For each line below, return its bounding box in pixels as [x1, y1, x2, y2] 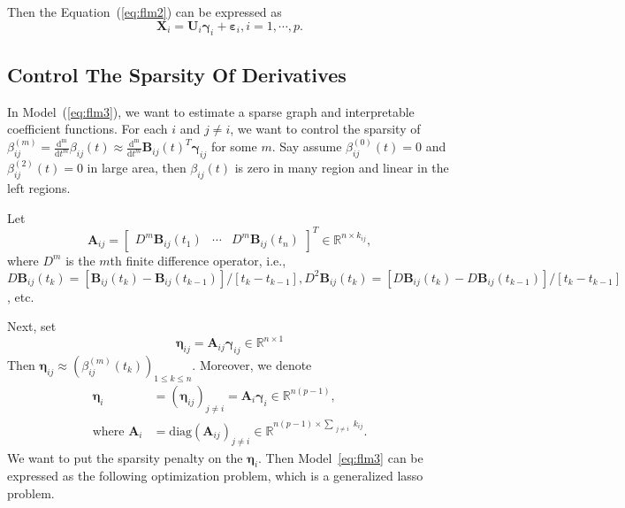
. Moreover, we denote [192, 356, 312, 374]
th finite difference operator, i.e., [110, 250, 286, 269]
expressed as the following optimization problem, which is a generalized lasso [7, 466, 423, 485]
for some [210, 137, 257, 156]
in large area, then [87, 158, 187, 177]
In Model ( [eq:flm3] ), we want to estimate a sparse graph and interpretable [7, 102, 415, 120]
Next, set [7, 317, 57, 335]
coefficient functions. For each [7, 119, 168, 138]
